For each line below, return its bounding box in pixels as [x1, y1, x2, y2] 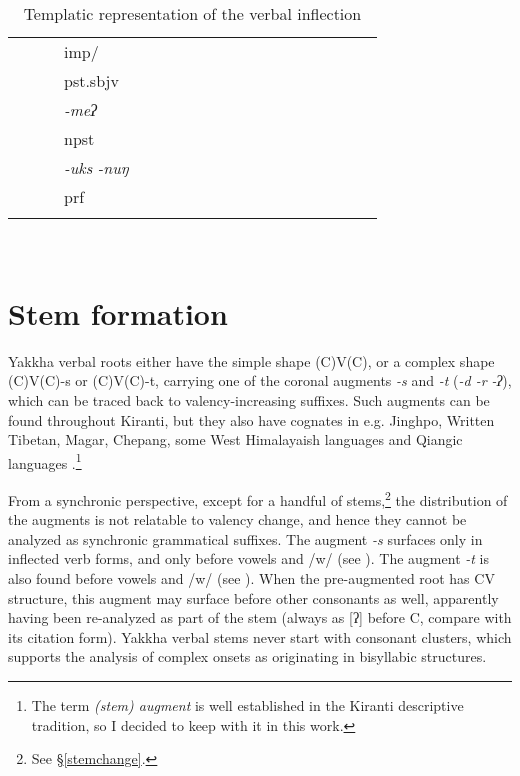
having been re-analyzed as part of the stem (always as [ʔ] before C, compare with [8, 607, 512, 628]
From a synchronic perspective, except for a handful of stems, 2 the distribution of [8, 486, 508, 510]
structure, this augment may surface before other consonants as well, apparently [8, 587, 499, 608]
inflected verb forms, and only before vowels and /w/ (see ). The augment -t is [8, 548, 490, 569]
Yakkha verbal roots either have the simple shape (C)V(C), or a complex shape [8, 350, 495, 371]
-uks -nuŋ [64, 156, 129, 179]
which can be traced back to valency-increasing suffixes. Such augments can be [8, 389, 490, 410]
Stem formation [8, 292, 228, 333]
